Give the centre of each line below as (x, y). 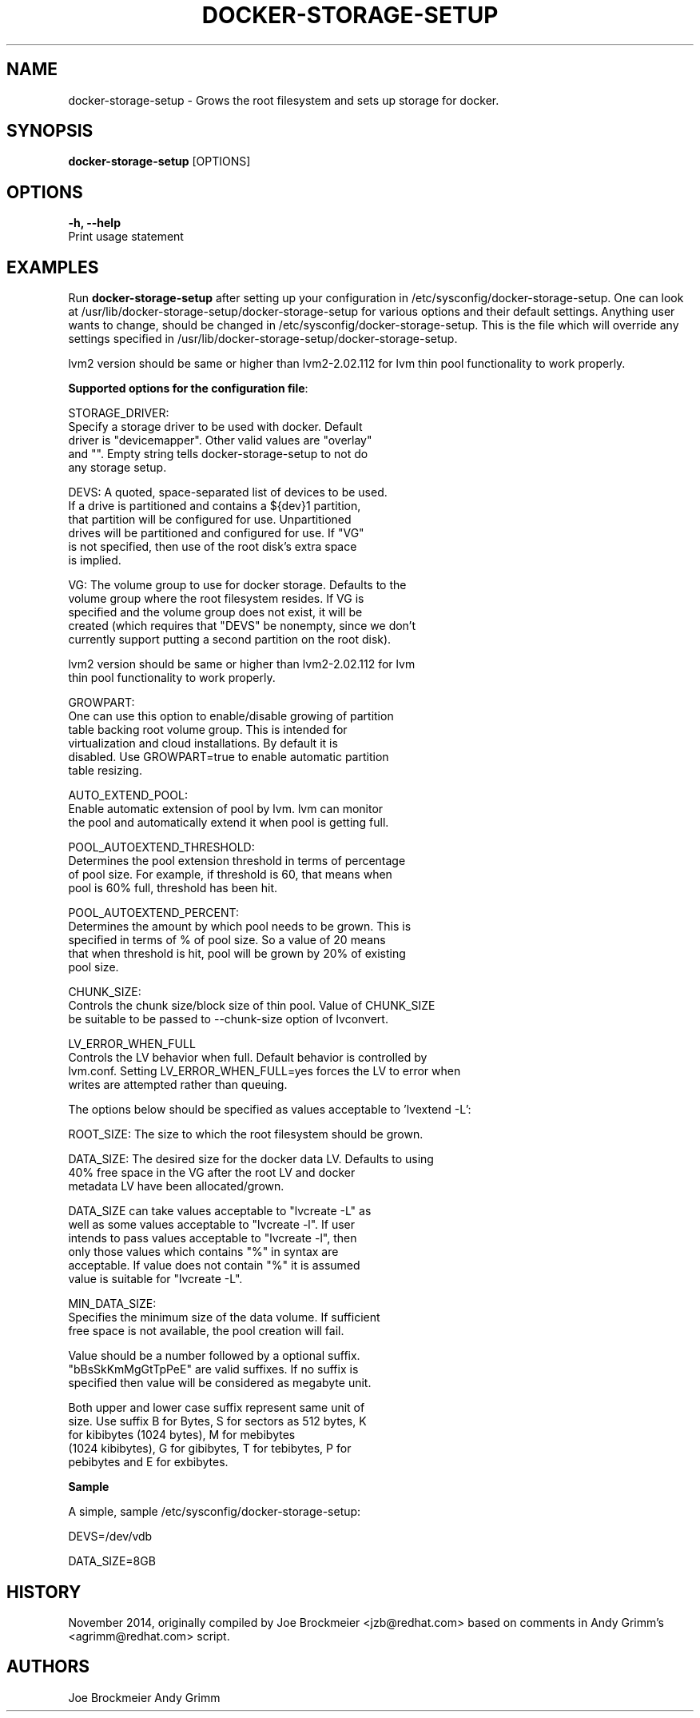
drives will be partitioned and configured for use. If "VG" (216, 533)
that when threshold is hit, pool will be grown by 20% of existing (237, 954)
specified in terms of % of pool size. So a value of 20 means (227, 940)
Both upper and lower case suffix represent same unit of (217, 1408)
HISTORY (44, 1592)
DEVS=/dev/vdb (110, 1537)
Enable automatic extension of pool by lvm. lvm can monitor (226, 809)
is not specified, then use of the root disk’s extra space (213, 547)
